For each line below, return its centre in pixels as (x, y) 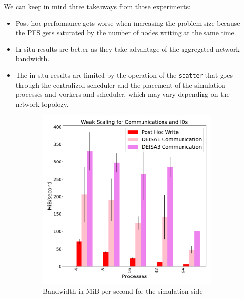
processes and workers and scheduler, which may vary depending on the (122, 94)
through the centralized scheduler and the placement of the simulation (120, 84)
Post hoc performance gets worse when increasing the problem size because (128, 23)
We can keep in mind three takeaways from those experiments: (97, 6)
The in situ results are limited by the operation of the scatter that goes (124, 75)
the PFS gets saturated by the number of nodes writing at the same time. (126, 33)
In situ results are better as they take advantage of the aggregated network (127, 49)
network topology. (42, 103)
